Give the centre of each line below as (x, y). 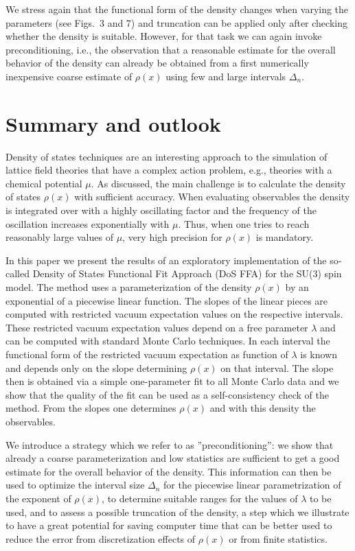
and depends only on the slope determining (96, 367)
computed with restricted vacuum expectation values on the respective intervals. (174, 314)
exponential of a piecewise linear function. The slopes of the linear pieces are (167, 300)
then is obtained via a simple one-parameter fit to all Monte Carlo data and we (172, 381)
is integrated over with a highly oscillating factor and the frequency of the (161, 210)
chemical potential (44, 183)
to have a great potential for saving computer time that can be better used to (169, 525)
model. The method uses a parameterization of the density (129, 287)
